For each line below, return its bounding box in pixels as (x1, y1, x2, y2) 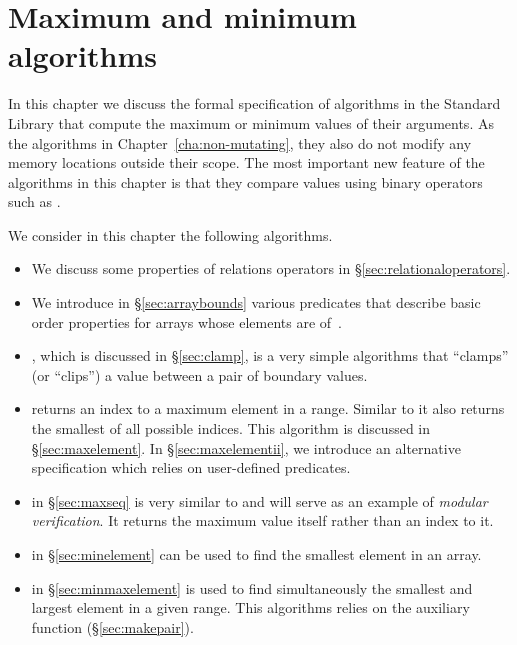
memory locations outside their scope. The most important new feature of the (8, 152, 485, 173)
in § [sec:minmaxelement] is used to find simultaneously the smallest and (31, 577, 473, 598)
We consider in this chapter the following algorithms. (8, 224, 333, 245)
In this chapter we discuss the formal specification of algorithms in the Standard (8, 93, 501, 114)
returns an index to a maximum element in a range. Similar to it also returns (31, 398, 505, 419)
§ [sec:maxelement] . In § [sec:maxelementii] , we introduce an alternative (31, 437, 461, 458)
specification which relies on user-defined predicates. (31, 457, 351, 478)
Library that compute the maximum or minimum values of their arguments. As (8, 112, 494, 133)
